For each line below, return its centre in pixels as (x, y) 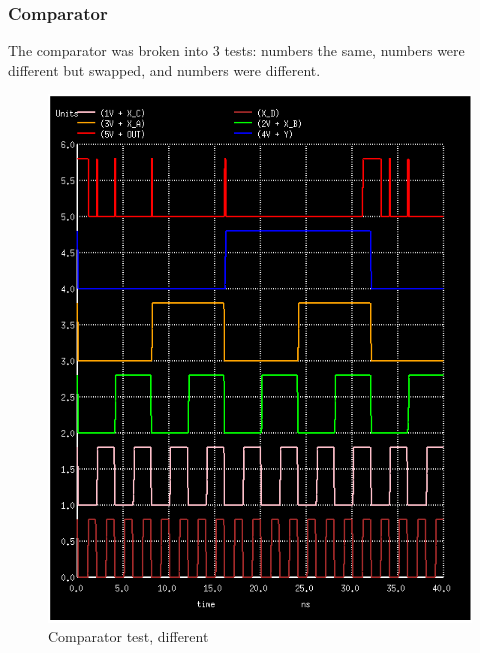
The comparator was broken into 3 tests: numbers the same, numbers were (236, 50)
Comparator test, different (128, 636)
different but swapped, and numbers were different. (164, 69)
